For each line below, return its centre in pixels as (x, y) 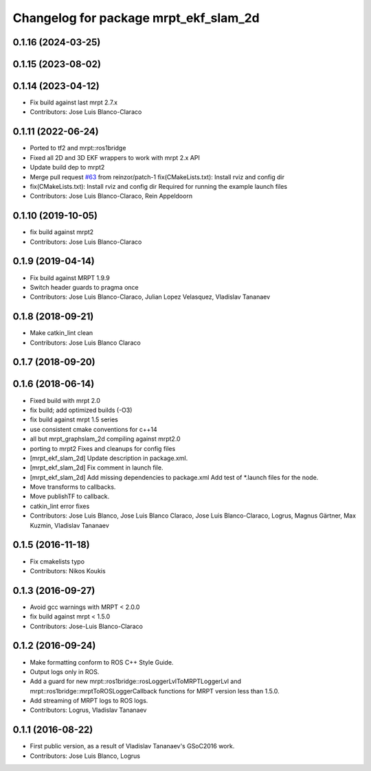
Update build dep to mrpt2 (67, 168)
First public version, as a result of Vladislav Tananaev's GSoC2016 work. (132, 746)
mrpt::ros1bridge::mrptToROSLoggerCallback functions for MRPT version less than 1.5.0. (155, 691)
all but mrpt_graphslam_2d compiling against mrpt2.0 (105, 439)
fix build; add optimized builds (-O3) (81, 410)
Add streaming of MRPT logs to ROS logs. (89, 701)
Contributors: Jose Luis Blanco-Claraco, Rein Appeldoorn (111, 196)
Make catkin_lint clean (61, 333)
